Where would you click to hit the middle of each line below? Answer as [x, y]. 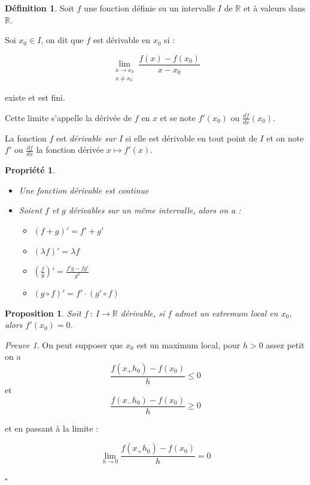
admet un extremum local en [226, 313]
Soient [31, 210]
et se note [178, 117]
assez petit [285, 344]
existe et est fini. [35, 97]
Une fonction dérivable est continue [84, 190]
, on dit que [62, 40]
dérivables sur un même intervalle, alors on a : [155, 210]
